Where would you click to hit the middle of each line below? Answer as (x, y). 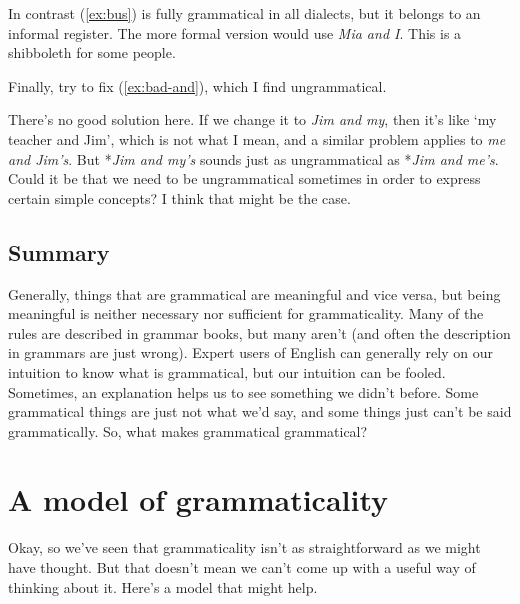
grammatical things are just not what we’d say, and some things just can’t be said (260, 411)
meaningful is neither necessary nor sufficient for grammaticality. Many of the (246, 313)
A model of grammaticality (198, 499)
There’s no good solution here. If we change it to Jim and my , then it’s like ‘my (252, 119)
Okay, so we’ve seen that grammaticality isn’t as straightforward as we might (244, 547)
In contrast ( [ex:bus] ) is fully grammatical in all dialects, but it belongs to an (244, 13)
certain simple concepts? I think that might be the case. (179, 197)
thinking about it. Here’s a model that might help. (163, 586)
